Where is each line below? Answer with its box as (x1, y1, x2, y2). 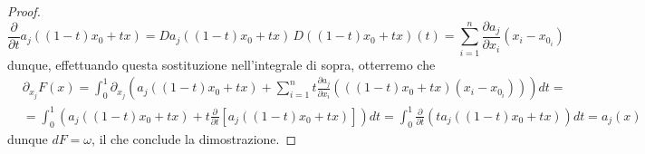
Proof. (7, 2, 41, 20)
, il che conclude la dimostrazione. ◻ (91, 129, 297, 148)
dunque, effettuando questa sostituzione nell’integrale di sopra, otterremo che (7, 54, 436, 73)
